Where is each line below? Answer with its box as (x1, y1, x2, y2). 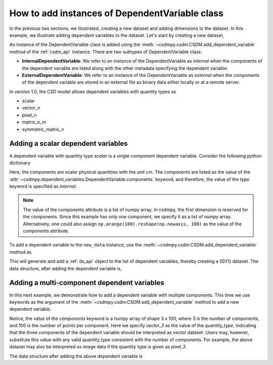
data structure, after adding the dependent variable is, (9, 265, 122, 271)
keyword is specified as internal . (9, 183, 77, 189)
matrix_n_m (22, 119, 47, 125)
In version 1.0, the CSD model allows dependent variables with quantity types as (9, 89, 176, 95)
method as (9, 249, 32, 255)
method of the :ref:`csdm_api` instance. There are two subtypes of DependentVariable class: (9, 49, 202, 55)
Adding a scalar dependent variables (9, 139, 128, 148)
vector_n (22, 105, 40, 111)
